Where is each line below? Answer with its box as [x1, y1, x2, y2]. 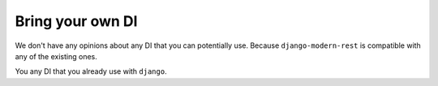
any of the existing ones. [15, 51, 97, 61]
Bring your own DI [15, 12, 138, 30]
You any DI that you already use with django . [15, 67, 167, 76]
